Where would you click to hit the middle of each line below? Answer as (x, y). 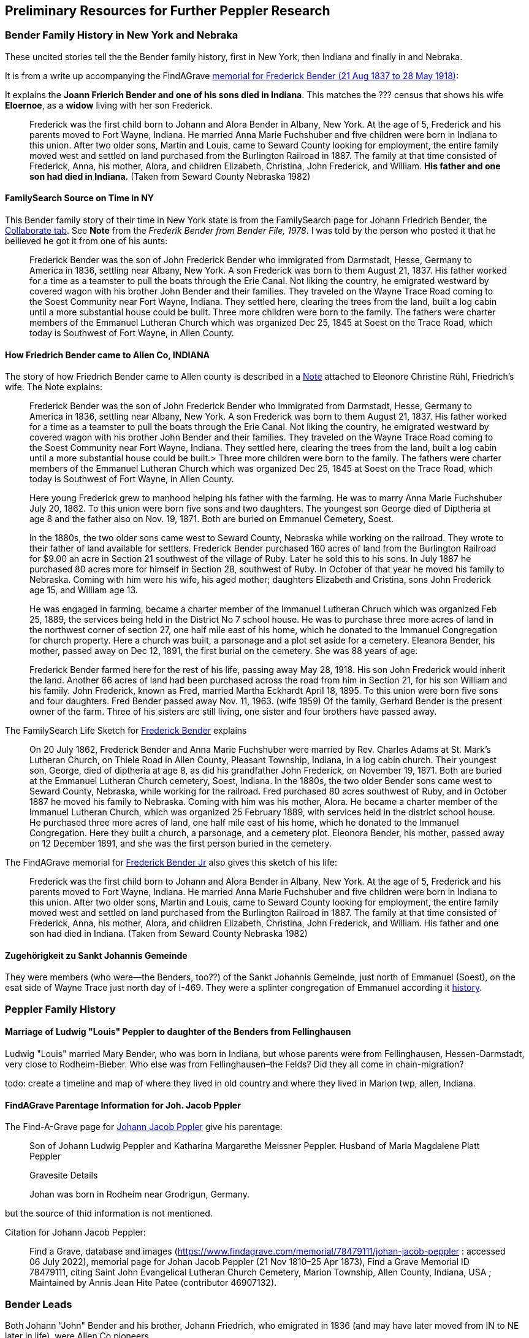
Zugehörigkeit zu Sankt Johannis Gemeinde (96, 955)
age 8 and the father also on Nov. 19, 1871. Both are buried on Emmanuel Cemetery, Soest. (211, 519)
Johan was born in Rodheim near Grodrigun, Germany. (140, 1194)
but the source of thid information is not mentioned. (109, 1213)
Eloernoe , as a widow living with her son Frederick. (109, 105)
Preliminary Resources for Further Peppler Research (168, 11)
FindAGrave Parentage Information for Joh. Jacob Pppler (123, 1105)
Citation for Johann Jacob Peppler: (75, 1232)
